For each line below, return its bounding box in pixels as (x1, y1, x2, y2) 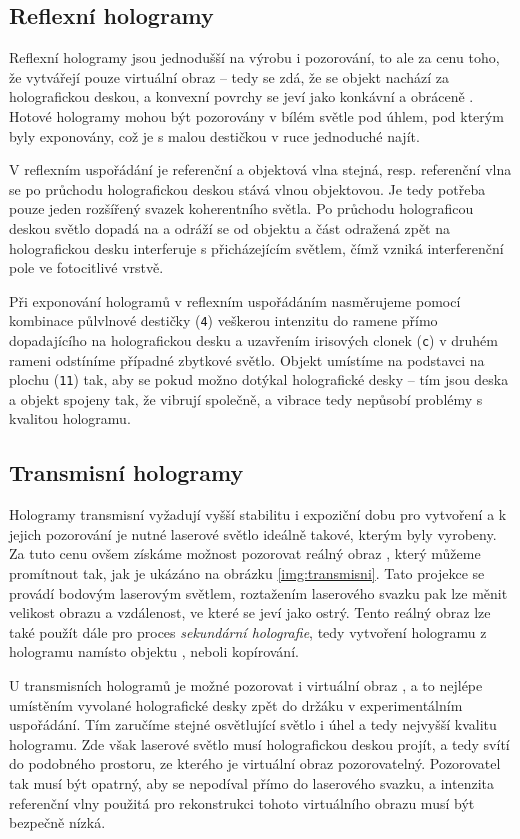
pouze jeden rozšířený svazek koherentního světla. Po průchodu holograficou (9, 198, 474, 219)
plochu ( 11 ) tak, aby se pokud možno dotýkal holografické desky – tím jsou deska (9, 369, 509, 390)
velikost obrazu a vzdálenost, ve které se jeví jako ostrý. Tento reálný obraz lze (9, 602, 491, 623)
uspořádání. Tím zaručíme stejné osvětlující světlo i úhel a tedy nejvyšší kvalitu (9, 714, 497, 735)
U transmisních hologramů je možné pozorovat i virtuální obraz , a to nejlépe (9, 675, 483, 696)
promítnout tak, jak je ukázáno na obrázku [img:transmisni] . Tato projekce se (9, 563, 485, 584)
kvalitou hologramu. (9, 408, 131, 429)
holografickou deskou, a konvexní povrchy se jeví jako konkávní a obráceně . (9, 86, 474, 107)
